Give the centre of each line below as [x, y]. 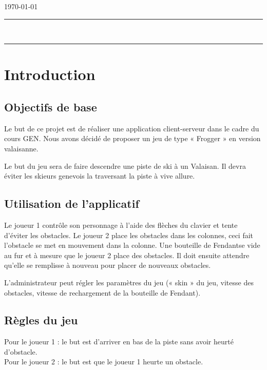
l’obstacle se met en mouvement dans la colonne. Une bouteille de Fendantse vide [132, 245]
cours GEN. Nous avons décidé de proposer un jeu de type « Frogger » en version [132, 138]
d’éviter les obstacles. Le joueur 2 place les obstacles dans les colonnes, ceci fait [129, 235]
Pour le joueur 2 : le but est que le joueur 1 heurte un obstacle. [104, 362]
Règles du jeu [41, 320]
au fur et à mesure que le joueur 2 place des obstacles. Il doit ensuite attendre [127, 255]
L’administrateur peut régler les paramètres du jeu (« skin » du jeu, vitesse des [129, 282]
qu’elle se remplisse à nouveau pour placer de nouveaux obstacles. [108, 265]
